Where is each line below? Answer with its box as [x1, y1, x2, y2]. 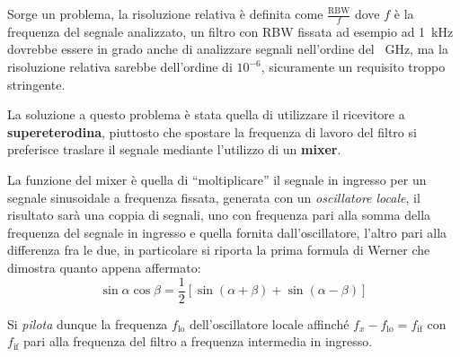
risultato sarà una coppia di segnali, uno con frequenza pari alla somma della [7, 205, 431, 224]
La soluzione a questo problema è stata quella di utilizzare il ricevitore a [7, 105, 405, 124]
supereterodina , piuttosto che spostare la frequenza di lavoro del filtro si [7, 122, 417, 141]
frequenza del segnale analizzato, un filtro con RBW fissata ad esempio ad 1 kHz [7, 22, 454, 40]
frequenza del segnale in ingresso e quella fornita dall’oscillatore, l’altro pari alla [7, 222, 447, 241]
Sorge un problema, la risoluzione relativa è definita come [7, 4, 323, 22]
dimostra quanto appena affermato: [7, 257, 201, 276]
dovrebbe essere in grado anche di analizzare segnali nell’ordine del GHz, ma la [7, 39, 448, 58]
